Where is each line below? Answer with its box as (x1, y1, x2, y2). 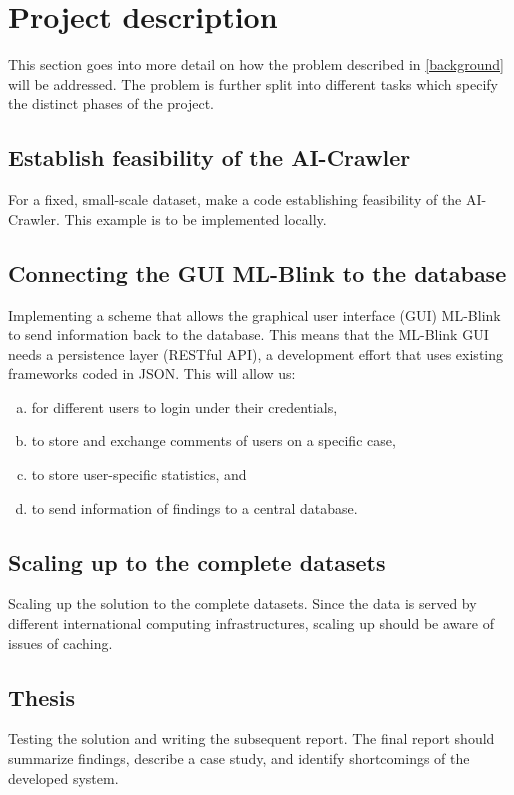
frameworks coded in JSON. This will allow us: (8, 363, 296, 384)
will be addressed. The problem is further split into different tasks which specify (8, 73, 498, 94)
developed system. (8, 767, 119, 788)
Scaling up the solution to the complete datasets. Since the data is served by (8, 593, 477, 614)
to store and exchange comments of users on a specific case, (31, 430, 396, 451)
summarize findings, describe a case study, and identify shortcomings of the (8, 748, 470, 769)
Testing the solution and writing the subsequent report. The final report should (8, 728, 495, 749)
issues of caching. (8, 632, 113, 653)
